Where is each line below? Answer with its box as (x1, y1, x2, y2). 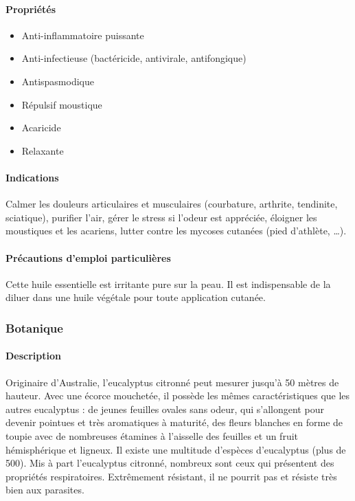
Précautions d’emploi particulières (5, 250, 171, 265)
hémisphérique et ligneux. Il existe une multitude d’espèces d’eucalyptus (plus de (5, 442, 346, 456)
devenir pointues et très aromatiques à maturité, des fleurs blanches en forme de (5, 415, 343, 430)
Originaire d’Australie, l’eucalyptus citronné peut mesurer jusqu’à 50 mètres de (5, 375, 339, 389)
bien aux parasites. (5, 482, 84, 497)
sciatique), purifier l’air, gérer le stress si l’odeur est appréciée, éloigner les (5, 210, 317, 224)
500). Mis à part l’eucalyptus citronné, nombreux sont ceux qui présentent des (5, 456, 334, 470)
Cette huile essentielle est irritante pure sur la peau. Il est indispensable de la (5, 276, 331, 291)
